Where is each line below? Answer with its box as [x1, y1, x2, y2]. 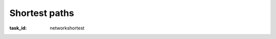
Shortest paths [9, 7, 74, 18]
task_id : [9, 25, 27, 31]
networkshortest [50, 25, 85, 31]
